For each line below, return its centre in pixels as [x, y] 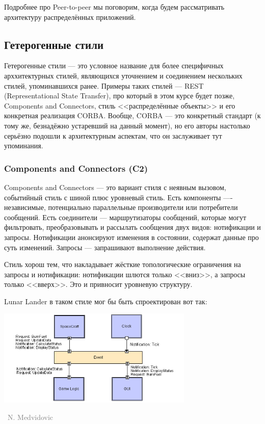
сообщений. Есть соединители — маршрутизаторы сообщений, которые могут [125, 217]
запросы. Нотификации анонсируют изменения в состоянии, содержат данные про [131, 237]
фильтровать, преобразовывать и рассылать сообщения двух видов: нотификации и [132, 227]
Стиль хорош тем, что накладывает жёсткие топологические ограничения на [123, 264]
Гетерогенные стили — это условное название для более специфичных [114, 65]
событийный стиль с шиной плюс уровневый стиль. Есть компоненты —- [118, 197]
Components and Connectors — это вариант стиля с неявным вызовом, [115, 187]
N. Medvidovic [30, 417]
